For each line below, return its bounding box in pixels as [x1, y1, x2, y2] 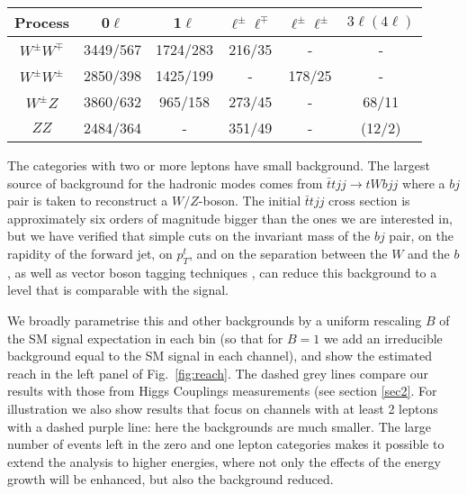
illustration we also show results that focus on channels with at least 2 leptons [7, 398, 438, 417]
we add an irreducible [323, 328, 443, 347]
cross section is [328, 191, 410, 210]
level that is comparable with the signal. [7, 280, 229, 299]
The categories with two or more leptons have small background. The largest [7, 156, 430, 174]
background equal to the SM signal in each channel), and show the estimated [7, 346, 432, 365]
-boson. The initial [198, 191, 301, 210]
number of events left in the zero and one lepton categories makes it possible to [7, 435, 445, 453]
